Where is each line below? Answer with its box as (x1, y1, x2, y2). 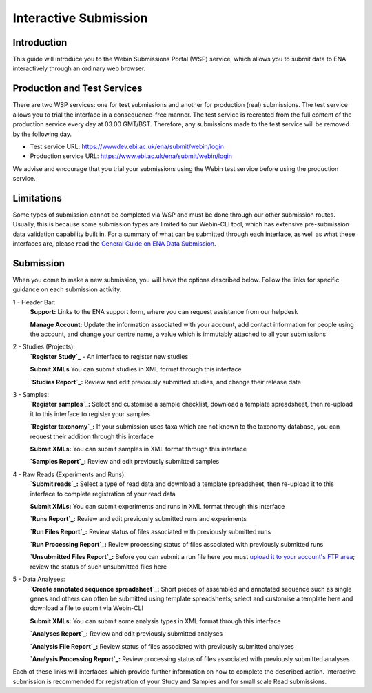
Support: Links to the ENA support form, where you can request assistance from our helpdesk (30, 308, 298, 316)
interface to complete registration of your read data (30, 489, 176, 498)
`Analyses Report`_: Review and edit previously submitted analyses (30, 629, 223, 638)
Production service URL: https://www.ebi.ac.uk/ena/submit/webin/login (30, 152, 233, 160)
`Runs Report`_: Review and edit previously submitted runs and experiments (30, 515, 247, 523)
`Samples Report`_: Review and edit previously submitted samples (30, 458, 220, 466)
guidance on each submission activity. (12, 285, 122, 293)
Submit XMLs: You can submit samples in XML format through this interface (30, 445, 247, 453)
